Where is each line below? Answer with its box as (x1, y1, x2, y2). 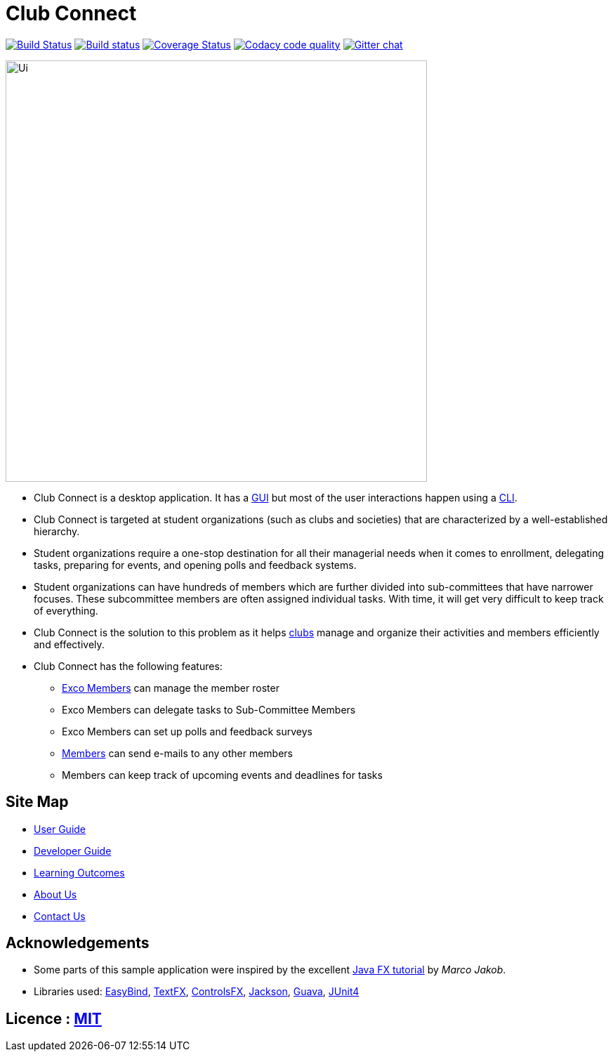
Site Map (6, 793, 69, 811)
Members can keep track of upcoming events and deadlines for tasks (62, 768, 383, 781)
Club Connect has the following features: (34, 659, 223, 672)
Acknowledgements (6, 934, 150, 952)
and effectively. (34, 638, 105, 650)
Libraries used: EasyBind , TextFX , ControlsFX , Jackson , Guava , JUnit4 (34, 985, 360, 998)
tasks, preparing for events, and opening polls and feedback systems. (34, 558, 357, 571)
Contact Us (34, 910, 86, 922)
